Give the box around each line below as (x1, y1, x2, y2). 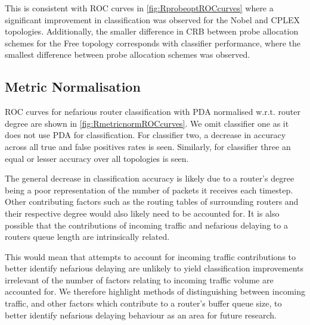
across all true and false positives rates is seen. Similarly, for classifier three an (5, 140, 291, 152)
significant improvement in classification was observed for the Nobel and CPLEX (5, 13, 300, 26)
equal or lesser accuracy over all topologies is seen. (5, 152, 189, 164)
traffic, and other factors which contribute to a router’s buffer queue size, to (5, 297, 282, 310)
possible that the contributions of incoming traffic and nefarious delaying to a (5, 218, 288, 231)
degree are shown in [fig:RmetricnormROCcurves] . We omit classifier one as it (5, 117, 289, 129)
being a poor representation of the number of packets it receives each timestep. (5, 183, 293, 196)
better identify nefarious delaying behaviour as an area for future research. (5, 308, 277, 321)
